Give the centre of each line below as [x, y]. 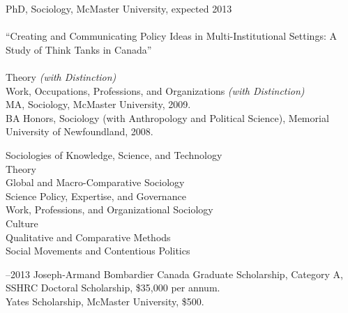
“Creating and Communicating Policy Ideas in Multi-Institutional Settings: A [171, 36]
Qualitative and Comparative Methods [88, 237]
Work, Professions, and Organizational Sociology [109, 209]
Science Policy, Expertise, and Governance [96, 196]
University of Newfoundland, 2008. [80, 131]
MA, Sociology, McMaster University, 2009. [98, 104]
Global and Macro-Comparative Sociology [95, 182]
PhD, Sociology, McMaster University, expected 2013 [119, 8]
